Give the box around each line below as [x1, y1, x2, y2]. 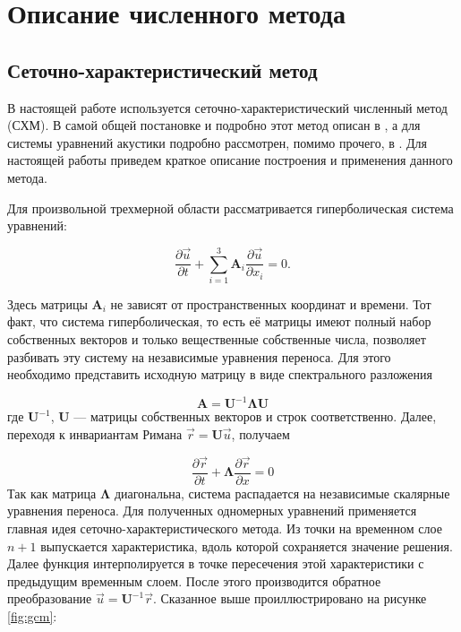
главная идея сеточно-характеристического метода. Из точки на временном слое [7, 518, 442, 537]
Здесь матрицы [7, 294, 88, 313]
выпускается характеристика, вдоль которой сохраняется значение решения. [40, 536, 453, 555]
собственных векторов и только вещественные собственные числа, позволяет [7, 330, 426, 349]
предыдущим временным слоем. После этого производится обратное [7, 571, 381, 590]
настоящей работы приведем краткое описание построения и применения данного [7, 151, 453, 169]
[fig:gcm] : [7, 606, 57, 625]
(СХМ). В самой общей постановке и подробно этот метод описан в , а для [7, 116, 421, 134]
